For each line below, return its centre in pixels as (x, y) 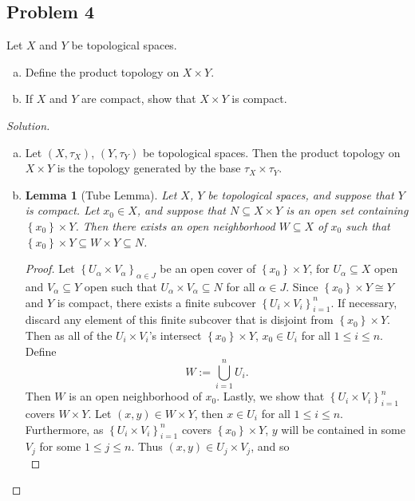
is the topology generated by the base (149, 168)
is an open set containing (347, 210)
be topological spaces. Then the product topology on (271, 152)
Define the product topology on (102, 71)
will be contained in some (343, 429)
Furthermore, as (64, 429)
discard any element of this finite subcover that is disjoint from (179, 320)
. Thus (147, 446)
